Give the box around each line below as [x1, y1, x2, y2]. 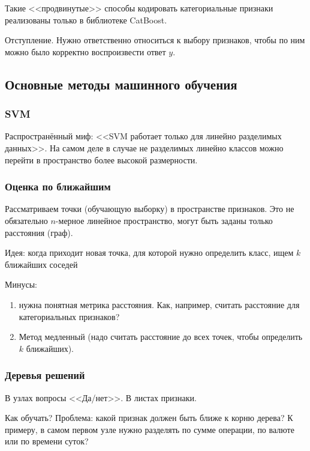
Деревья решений [5, 368, 85, 383]
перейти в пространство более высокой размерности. [5, 153, 198, 166]
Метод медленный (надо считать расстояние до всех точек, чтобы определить [19, 330, 303, 343]
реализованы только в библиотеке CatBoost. [5, 13, 167, 26]
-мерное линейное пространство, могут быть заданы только [55, 214, 273, 226]
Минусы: [5, 278, 37, 291]
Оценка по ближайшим [5, 179, 111, 194]
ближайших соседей [5, 258, 78, 270]
